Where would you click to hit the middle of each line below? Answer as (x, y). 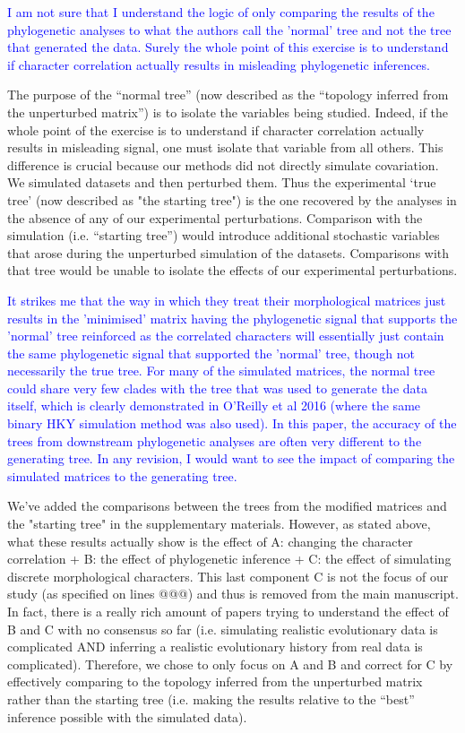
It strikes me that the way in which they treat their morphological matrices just (227, 300)
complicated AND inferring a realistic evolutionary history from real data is (215, 647)
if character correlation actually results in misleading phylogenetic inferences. (219, 64)
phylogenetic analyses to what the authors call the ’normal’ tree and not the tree (229, 29)
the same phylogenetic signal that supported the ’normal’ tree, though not (211, 353)
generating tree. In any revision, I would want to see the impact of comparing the (231, 458)
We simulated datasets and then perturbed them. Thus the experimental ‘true (222, 182)
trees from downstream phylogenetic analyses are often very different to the (215, 440)
